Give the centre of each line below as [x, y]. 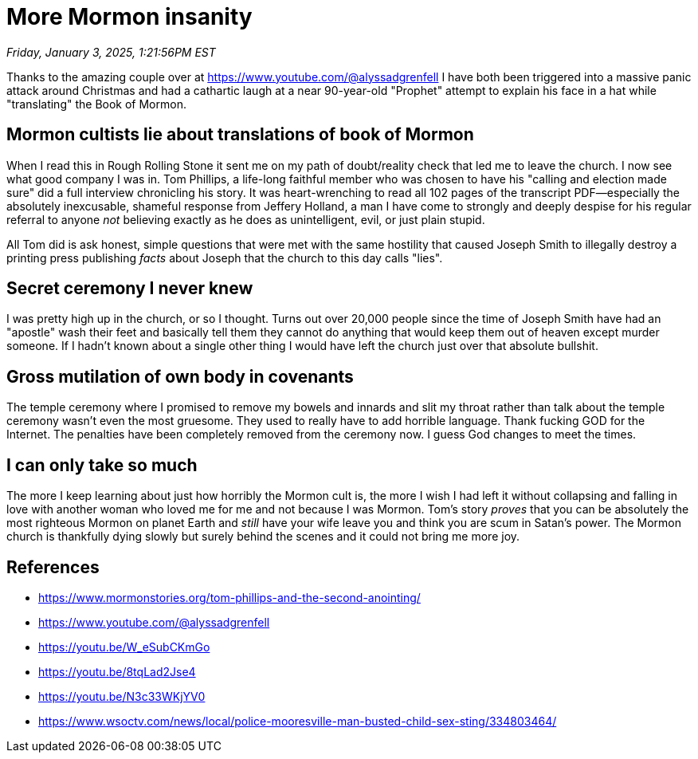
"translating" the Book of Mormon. [96, 104]
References [53, 567]
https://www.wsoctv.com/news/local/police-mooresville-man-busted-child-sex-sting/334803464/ [298, 721]
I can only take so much [102, 465]
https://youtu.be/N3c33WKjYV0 [122, 696]
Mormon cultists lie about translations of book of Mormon [240, 135]
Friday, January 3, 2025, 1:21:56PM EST [111, 52]
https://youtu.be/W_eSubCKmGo [124, 647]
